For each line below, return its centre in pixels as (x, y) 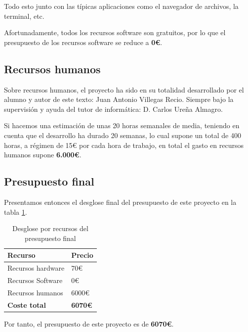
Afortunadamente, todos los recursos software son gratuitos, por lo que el (115, 32)
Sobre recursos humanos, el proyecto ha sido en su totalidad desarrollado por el (124, 89)
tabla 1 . (16, 212)
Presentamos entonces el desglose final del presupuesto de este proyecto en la (120, 202)
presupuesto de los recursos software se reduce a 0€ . (83, 42)
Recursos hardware (36, 268)
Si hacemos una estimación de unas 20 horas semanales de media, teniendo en (122, 125)
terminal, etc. (24, 16)
